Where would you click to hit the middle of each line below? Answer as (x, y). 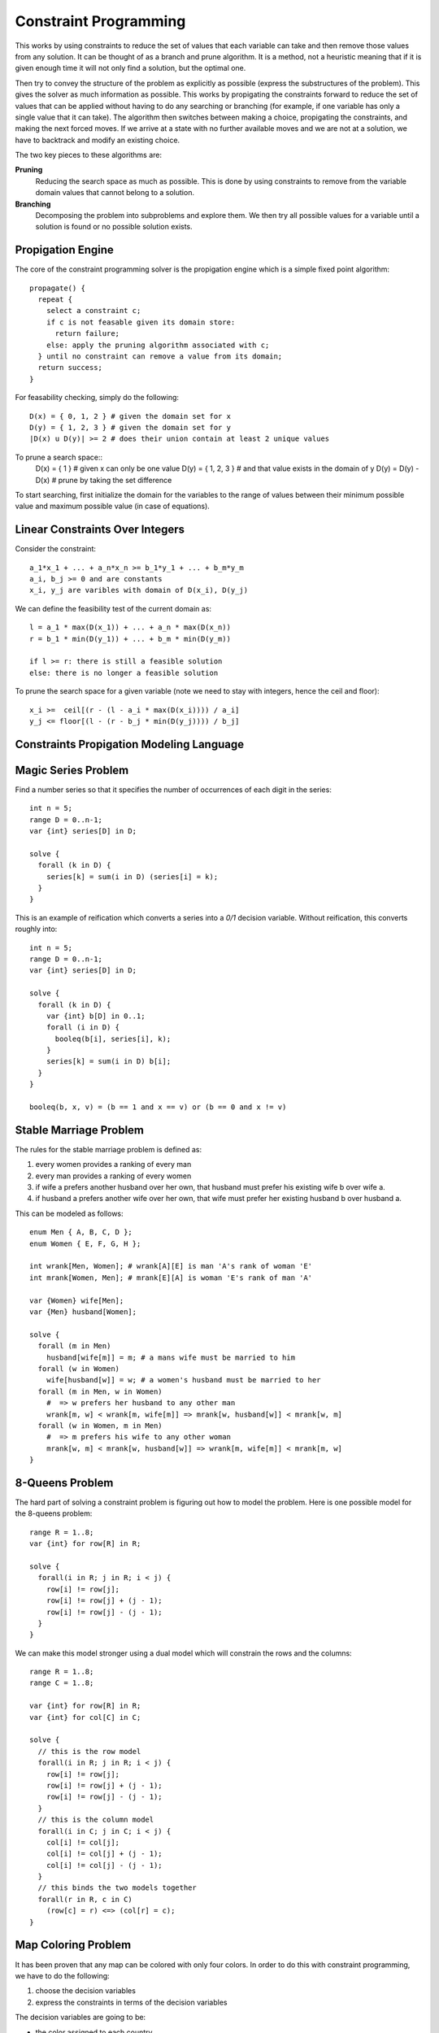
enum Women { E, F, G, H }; (85, 1243)
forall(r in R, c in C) (85, 1899)
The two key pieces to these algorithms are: (89, 155)
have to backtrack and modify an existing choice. (98, 140)
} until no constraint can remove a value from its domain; (160, 357)
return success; (70, 368)
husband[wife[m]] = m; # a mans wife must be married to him (171, 1357)
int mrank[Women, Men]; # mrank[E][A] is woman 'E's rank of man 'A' (171, 1278)
